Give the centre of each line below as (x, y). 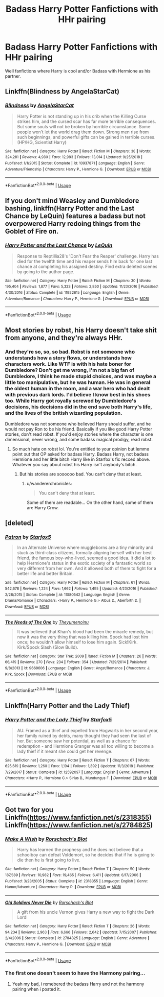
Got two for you (29, 810)
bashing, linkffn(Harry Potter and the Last (70, 208)
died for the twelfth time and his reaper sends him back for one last (85, 261)
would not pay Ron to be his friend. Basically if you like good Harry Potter (79, 429)
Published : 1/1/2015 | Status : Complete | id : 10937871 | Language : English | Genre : (75, 163)
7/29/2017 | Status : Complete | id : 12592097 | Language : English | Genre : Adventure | (78, 772)
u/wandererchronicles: (49, 483)
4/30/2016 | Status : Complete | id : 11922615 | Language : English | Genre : (67, 292)
